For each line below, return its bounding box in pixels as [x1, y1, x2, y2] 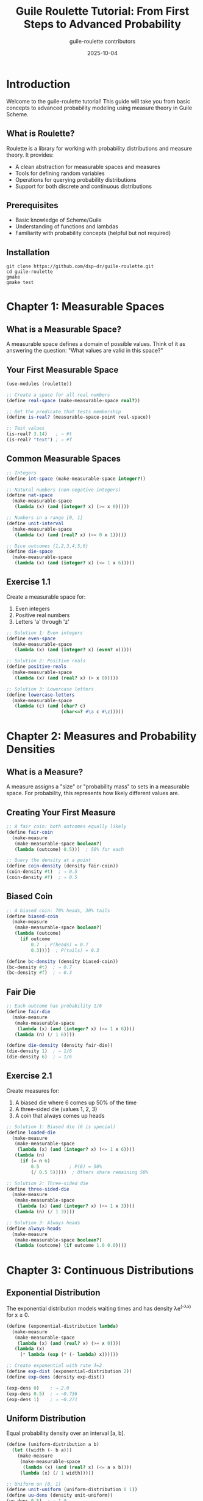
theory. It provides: [6, 151, 54, 159]
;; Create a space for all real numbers [6, 392, 111, 398]
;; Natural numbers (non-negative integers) [6, 487, 121, 493]
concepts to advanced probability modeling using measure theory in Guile [6, 104, 193, 111]
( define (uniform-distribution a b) [6, 1442, 99, 1448]
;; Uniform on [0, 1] [6, 1481, 62, 1487]
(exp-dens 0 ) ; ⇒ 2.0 [6, 1385, 69, 1391]
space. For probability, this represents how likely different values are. [6, 790, 180, 797]
